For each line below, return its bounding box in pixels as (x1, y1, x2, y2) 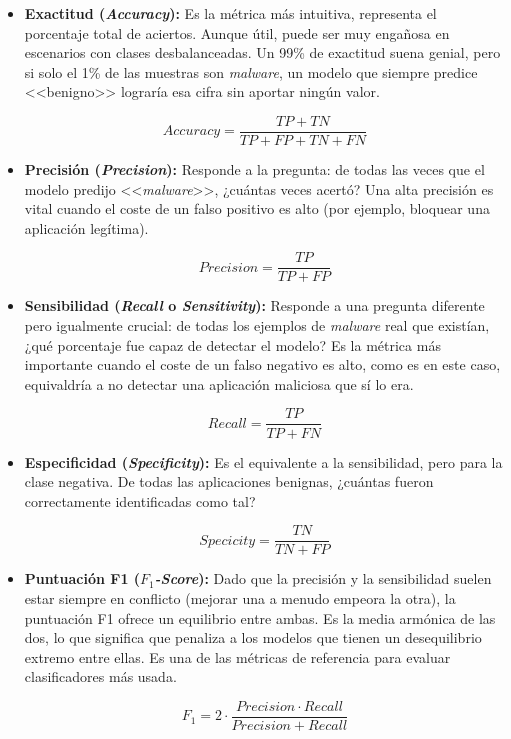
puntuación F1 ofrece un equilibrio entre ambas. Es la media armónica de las (24, 607, 496, 628)
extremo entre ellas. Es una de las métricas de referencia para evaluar (24, 646, 451, 667)
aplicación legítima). (24, 217, 149, 238)
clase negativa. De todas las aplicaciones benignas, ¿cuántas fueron (24, 471, 434, 492)
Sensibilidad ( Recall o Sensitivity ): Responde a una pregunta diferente (24, 295, 485, 316)
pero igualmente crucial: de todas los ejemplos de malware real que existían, (24, 315, 490, 336)
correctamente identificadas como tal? (24, 490, 256, 511)
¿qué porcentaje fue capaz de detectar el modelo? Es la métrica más (24, 334, 441, 355)
